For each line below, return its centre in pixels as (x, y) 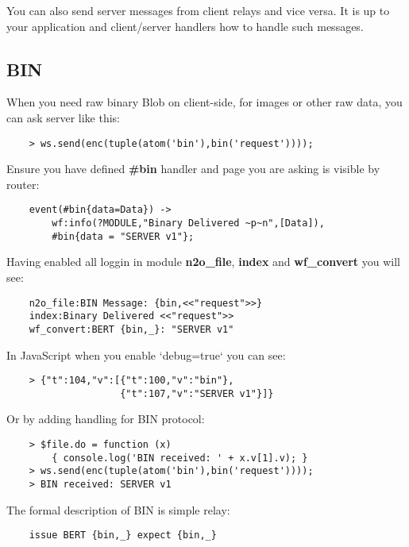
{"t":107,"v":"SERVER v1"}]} (197, 393)
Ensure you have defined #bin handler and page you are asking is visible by (193, 169)
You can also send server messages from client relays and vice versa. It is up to (198, 10)
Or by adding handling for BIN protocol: (106, 419)
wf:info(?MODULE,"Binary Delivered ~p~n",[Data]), (188, 223)
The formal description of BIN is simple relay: (118, 509)
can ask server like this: (64, 117)
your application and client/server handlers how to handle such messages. (185, 26)
